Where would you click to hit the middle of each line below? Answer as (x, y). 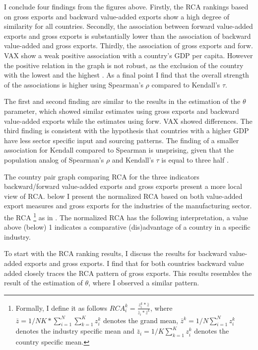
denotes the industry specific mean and (75, 331)
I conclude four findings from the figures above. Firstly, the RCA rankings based (126, 6)
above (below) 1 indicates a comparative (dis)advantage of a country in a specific (127, 227)
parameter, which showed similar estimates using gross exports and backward (122, 111)
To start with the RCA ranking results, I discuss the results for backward (116, 253)
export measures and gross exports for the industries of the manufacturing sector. (128, 206)
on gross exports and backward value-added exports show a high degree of (117, 16)
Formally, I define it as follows (62, 307)
